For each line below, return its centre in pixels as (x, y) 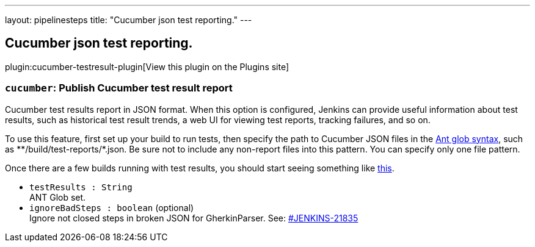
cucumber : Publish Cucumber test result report (119, 88)
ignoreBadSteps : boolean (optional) (112, 207)
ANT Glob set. (58, 197)
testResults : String (81, 187)
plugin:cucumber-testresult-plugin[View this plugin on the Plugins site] (147, 66)
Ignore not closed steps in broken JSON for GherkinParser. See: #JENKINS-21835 (194, 218)
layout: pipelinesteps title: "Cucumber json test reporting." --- (129, 20)
